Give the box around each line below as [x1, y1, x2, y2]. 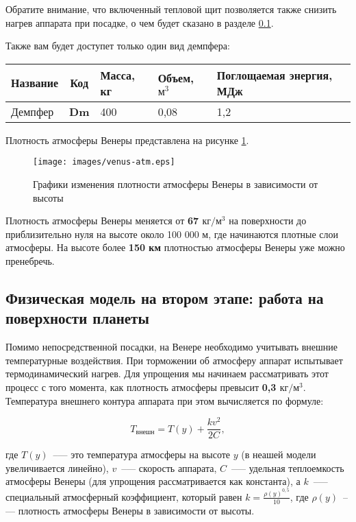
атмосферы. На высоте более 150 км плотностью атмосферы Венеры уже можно [5, 240, 345, 254]
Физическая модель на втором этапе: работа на [5, 287, 324, 308]
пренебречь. [5, 254, 55, 268]
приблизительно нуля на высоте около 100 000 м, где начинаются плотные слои [5, 226, 338, 241]
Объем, [157, 70, 194, 86]
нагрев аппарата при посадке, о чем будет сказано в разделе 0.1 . [5, 15, 274, 29]
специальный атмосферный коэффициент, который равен [5, 489, 242, 503]
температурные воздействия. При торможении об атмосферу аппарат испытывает [5, 353, 343, 367]
